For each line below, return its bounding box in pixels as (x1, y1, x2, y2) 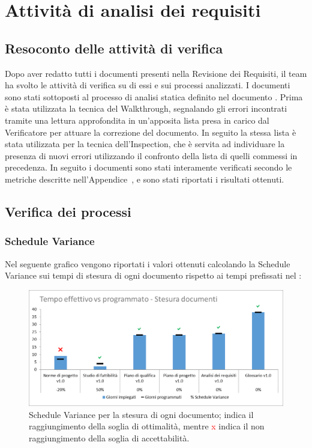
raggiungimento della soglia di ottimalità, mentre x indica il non (29, 420, 265, 432)
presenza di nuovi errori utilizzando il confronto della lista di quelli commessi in (5, 149, 298, 162)
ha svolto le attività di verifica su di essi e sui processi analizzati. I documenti (5, 79, 290, 91)
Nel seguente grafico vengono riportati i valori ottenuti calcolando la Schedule (5, 257, 290, 270)
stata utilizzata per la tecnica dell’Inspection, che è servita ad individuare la (5, 138, 285, 150)
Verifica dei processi (5, 202, 131, 220)
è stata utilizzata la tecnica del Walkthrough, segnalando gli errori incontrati (5, 102, 287, 115)
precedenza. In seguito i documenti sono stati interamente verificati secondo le (5, 161, 292, 174)
